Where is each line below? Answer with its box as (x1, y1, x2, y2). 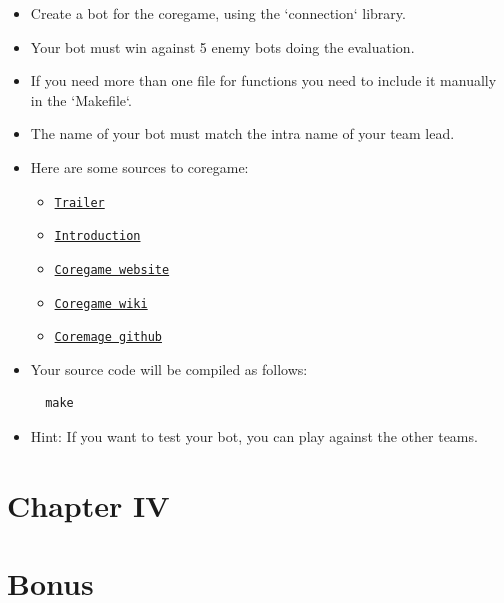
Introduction (54, 229, 141, 244)
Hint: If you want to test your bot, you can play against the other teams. (30, 426, 478, 447)
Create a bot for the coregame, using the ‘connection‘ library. (30, 3, 406, 23)
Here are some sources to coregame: (30, 156, 249, 177)
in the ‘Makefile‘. (30, 89, 132, 110)
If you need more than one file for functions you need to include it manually (30, 70, 497, 91)
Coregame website (54, 262, 170, 277)
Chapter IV (7, 484, 170, 525)
